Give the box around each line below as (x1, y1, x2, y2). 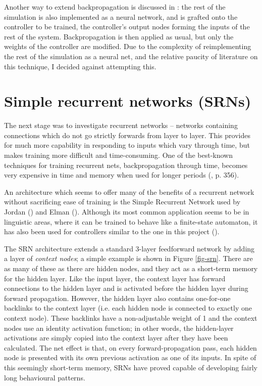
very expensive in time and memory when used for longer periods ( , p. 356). (4, 169, 239, 180)
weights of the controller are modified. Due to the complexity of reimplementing (4, 41, 251, 52)
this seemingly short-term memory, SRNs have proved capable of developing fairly (4, 362, 257, 372)
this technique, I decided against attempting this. (4, 61, 156, 71)
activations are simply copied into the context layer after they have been (4, 332, 228, 343)
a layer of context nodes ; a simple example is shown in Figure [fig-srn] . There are (4, 253, 253, 264)
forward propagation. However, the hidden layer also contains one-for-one (4, 292, 231, 303)
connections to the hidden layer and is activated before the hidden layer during (4, 283, 248, 293)
